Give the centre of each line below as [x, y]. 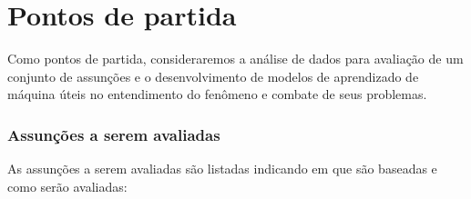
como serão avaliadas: [67, 186]
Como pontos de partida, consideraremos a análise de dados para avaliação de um [235, 59]
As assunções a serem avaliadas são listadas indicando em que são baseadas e [222, 169]
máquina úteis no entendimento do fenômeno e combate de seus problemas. [217, 94]
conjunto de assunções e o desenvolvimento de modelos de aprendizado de [213, 76]
